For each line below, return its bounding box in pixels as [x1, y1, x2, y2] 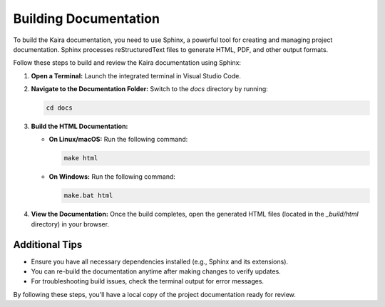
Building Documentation [13, 11, 160, 26]
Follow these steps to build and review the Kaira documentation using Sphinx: [13, 58, 242, 67]
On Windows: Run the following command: [48, 172, 176, 181]
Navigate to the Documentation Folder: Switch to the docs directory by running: [31, 85, 269, 93]
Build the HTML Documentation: [31, 122, 128, 131]
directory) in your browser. [31, 219, 110, 228]
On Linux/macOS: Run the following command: [48, 135, 188, 144]
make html [63, 154, 98, 162]
